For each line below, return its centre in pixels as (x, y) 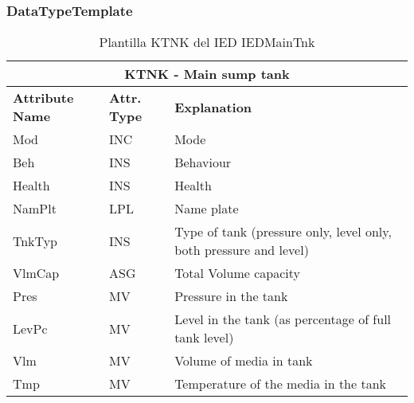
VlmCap (36, 273)
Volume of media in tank (244, 361)
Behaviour (203, 162)
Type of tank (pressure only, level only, (283, 232)
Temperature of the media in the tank (281, 384)
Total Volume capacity (237, 273)
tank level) (204, 338)
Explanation (213, 107)
